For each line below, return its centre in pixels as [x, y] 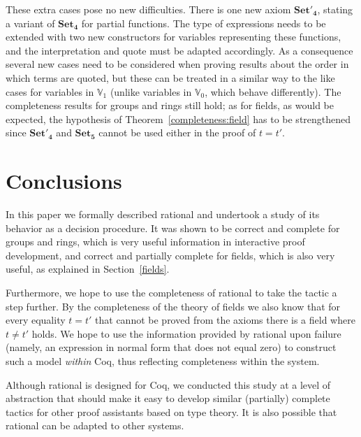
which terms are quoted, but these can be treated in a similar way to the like [170, 77]
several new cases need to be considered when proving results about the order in [177, 64]
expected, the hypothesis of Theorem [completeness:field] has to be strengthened [178, 119]
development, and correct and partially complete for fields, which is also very [170, 255]
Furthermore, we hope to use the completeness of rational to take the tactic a [171, 293]
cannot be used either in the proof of [177, 132]
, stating [335, 9]
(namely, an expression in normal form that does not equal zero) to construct [171, 347]
